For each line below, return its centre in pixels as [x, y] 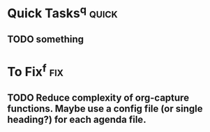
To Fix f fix [36, 71]
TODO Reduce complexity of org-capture [98, 97]
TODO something [46, 39]
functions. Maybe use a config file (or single [105, 109]
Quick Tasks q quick [62, 12]
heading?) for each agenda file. [77, 119]
